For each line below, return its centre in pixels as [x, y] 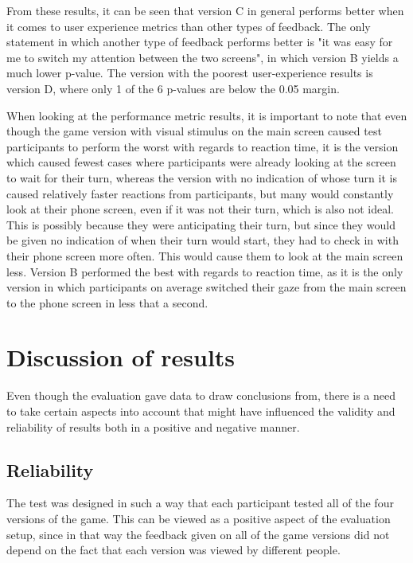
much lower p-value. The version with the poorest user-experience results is [190, 73]
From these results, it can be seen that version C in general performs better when [205, 10]
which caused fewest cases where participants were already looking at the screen [201, 162]
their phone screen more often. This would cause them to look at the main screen [205, 255]
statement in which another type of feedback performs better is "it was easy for [200, 42]
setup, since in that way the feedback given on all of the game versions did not [198, 534]
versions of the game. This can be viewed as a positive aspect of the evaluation [199, 518]
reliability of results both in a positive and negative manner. [153, 426]
